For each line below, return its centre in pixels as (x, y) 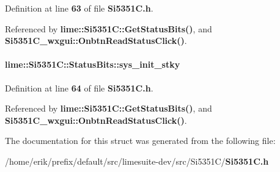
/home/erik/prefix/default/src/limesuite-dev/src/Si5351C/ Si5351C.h (137, 161)
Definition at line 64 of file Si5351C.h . (79, 88)
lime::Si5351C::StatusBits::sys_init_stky (93, 64)
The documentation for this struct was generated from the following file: (140, 141)
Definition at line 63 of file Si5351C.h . (79, 8)
